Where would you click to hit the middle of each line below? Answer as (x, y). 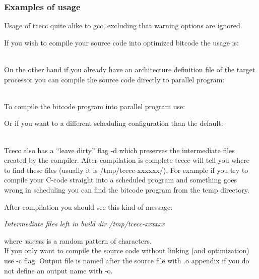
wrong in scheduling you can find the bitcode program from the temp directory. (127, 189)
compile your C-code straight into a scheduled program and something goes (121, 180)
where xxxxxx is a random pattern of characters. (78, 240)
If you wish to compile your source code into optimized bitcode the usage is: (121, 42)
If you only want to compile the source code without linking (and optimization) (127, 250)
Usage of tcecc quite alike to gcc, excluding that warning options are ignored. (123, 26)
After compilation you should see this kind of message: (88, 206)
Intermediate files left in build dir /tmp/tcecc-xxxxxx (84, 224)
